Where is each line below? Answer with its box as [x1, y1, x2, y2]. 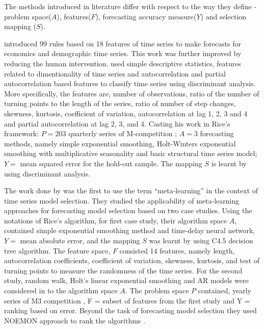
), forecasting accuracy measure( [95, 11, 197, 21]
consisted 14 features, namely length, [119, 245, 235, 256]
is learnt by [211, 158, 247, 168]
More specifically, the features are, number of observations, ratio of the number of [4, 88, 259, 98]
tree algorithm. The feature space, [4, 245, 111, 256]
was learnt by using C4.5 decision [149, 235, 253, 246]
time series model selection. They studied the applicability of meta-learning [4, 195, 240, 206]
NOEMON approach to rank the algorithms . [4, 315, 145, 325]
